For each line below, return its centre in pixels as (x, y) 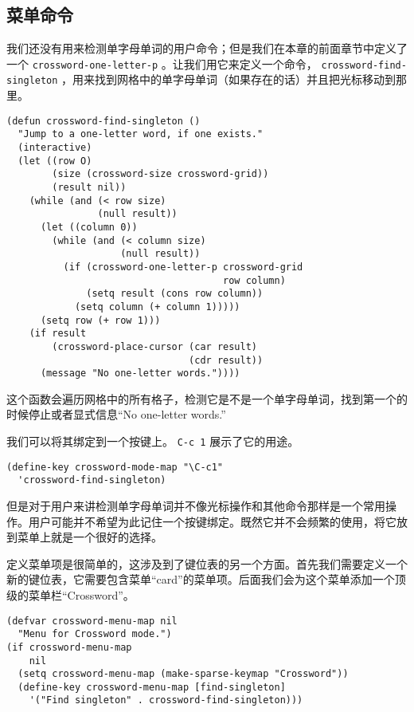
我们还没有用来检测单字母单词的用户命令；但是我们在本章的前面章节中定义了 (207, 48)
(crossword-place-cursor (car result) (154, 346)
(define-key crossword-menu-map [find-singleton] (152, 687)
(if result (58, 334)
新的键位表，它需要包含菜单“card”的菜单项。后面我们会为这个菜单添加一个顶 (206, 579)
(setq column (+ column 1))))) (157, 307)
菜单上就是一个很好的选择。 (90, 537)
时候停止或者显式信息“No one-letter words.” (116, 414)
